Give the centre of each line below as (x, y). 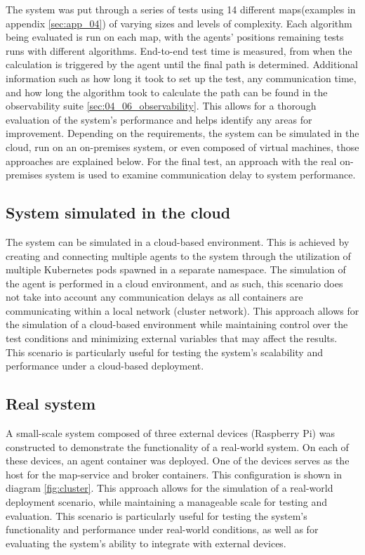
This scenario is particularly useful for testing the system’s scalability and (164, 352)
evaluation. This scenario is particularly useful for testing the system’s (157, 515)
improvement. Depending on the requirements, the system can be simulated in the (182, 133)
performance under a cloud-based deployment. (105, 366)
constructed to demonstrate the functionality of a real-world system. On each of (177, 446)
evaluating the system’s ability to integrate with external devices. (146, 543)
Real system (51, 404)
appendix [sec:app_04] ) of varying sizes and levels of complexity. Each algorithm (179, 23)
